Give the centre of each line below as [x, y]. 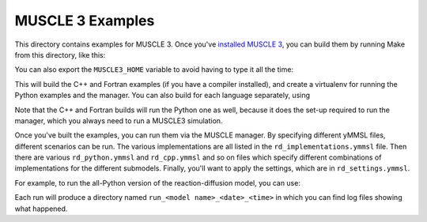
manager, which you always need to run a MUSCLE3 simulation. [119, 120]
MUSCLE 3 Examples [85, 21]
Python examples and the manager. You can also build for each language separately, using [162, 96]
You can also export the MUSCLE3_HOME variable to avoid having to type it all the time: [154, 70]
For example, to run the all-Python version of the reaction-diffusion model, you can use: [157, 182]
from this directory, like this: [60, 55]
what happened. [41, 209]
